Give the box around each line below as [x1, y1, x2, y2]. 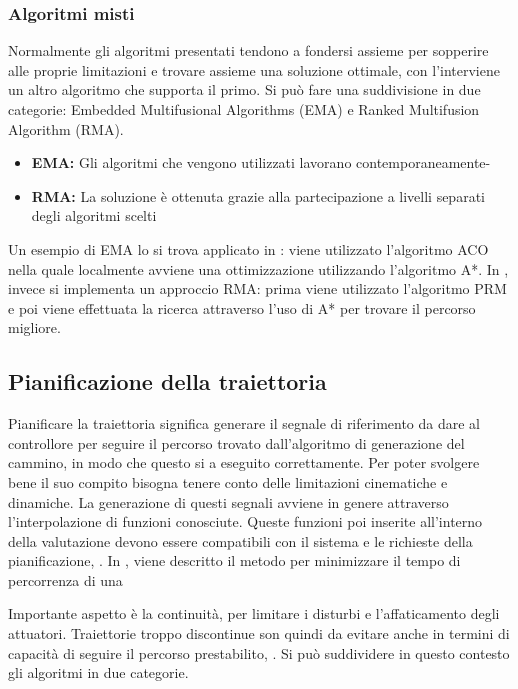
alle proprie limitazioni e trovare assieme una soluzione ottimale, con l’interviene [8, 59, 500, 80]
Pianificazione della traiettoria [8, 366, 327, 397]
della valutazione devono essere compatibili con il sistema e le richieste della [8, 530, 473, 551]
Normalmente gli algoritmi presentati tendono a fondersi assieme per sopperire [8, 40, 489, 61]
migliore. [8, 317, 61, 338]
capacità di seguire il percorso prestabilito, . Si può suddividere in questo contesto [8, 642, 510, 663]
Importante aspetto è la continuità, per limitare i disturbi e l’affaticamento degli [8, 603, 500, 624]
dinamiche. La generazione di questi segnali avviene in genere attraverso [8, 491, 449, 512]
